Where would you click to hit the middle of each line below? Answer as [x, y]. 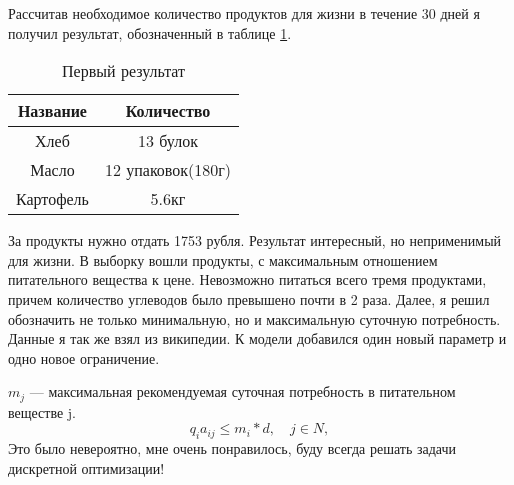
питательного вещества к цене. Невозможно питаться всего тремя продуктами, [247, 279]
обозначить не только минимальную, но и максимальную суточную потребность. [254, 318]
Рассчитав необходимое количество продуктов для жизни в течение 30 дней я [244, 13]
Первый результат [124, 71]
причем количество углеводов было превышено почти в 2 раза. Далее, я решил [249, 298]
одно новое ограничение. [84, 357]
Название [52, 111]
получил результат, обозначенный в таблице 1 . [150, 32]
